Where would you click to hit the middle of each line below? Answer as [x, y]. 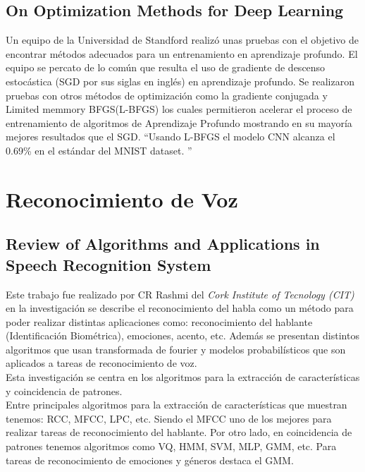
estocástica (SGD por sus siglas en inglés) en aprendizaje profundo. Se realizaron [180, 81]
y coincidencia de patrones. [64, 391]
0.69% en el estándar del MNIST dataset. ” [99, 150]
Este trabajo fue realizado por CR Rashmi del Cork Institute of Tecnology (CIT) [180, 294]
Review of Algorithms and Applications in [163, 244]
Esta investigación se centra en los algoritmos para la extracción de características [183, 377]
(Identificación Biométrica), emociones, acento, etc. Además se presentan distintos [182, 335]
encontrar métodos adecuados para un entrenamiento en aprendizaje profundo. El [182, 53]
